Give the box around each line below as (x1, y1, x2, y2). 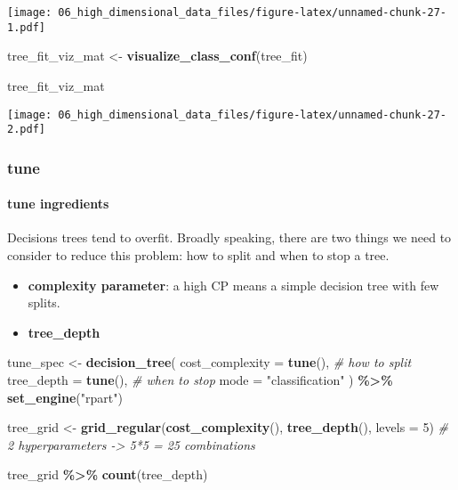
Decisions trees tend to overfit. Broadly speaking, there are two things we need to (7, 228, 452, 247)
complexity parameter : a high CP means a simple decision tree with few (28, 275, 439, 294)
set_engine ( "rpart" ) (7, 388, 123, 406)
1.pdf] (7, 20, 45, 34)
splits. (28, 293, 60, 312)
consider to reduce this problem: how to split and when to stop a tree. (7, 246, 390, 265)
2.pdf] (7, 123, 45, 136)
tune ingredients (7, 194, 109, 213)
